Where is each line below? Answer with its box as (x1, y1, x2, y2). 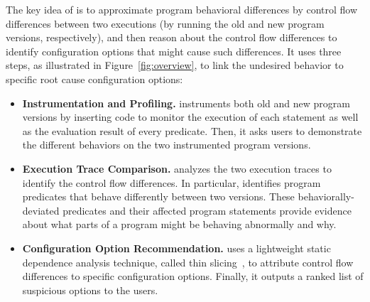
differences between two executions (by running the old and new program (6, 16, 325, 31)
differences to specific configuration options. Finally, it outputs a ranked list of (22, 269, 364, 284)
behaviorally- (298, 189, 354, 204)
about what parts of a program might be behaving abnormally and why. (22, 217, 337, 232)
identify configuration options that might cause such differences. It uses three (6, 43, 342, 58)
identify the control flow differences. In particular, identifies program (22, 175, 321, 190)
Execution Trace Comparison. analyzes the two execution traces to (22, 161, 332, 176)
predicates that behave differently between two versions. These (22, 189, 295, 204)
